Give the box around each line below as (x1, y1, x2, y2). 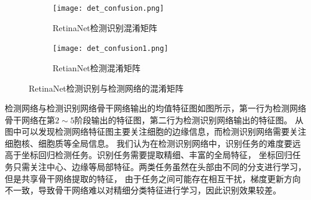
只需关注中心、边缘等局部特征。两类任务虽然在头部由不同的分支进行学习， (13, 160, 306, 173)
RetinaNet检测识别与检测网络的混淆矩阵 (29, 81, 184, 94)
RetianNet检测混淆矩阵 (53, 61, 141, 74)
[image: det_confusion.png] (53, 4, 164, 13)
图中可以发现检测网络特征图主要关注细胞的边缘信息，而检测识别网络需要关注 (5, 125, 306, 138)
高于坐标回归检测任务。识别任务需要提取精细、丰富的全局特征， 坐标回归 (5, 149, 292, 161)
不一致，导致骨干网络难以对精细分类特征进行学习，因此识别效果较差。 (5, 184, 281, 196)
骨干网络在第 (5, 113, 55, 126)
